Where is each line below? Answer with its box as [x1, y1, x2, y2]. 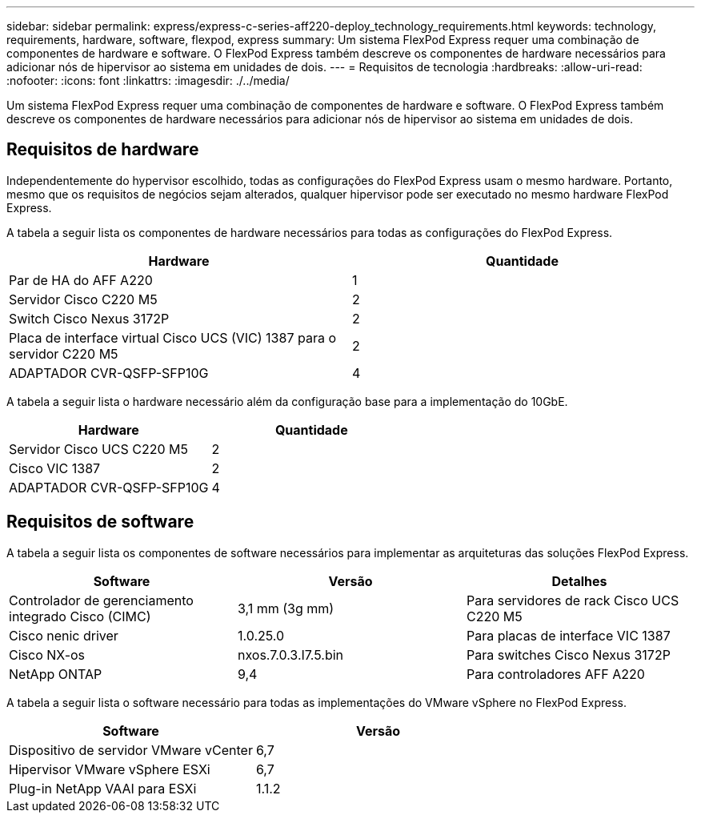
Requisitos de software [6, 512, 194, 532]
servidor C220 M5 [9, 345, 118, 362]
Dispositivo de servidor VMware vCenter [9, 741, 253, 758]
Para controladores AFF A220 [466, 665, 645, 682]
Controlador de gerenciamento [9, 592, 194, 608]
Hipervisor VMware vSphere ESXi [9, 761, 210, 777]
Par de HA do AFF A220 [9, 271, 153, 288]
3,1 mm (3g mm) [237, 600, 334, 616]
